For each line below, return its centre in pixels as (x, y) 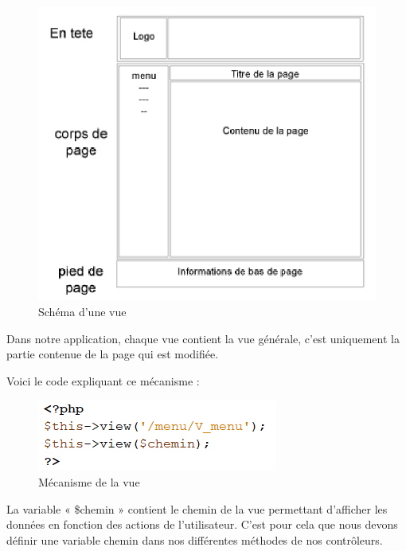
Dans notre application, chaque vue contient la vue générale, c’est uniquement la (203, 338)
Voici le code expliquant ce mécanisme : (103, 380)
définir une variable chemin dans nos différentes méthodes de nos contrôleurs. (195, 539)
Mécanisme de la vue (89, 481)
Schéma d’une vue (82, 311)
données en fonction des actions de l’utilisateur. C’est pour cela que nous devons (202, 524)
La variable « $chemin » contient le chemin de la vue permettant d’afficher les (197, 508)
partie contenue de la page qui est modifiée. (113, 354)
